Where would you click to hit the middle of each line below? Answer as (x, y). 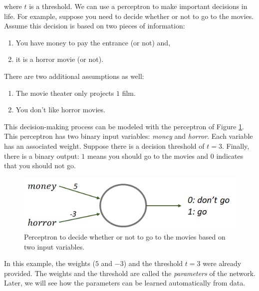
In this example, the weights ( (50, 263)
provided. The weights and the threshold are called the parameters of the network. (130, 273)
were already (222, 263)
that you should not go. (40, 165)
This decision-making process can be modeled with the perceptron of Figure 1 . (124, 126)
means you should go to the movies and (148, 155)
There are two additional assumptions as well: (74, 76)
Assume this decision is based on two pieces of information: (95, 26)
